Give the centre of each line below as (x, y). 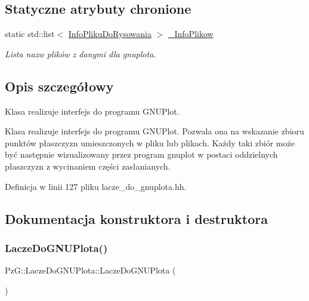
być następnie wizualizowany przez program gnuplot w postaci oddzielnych (141, 154)
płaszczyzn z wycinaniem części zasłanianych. (88, 166)
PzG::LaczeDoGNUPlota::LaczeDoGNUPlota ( (90, 270)
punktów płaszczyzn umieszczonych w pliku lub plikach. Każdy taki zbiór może (150, 142)
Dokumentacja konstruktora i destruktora (136, 218)
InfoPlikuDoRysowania (110, 34)
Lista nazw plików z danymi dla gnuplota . (81, 53)
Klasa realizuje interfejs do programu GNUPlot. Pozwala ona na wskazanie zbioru (154, 131)
